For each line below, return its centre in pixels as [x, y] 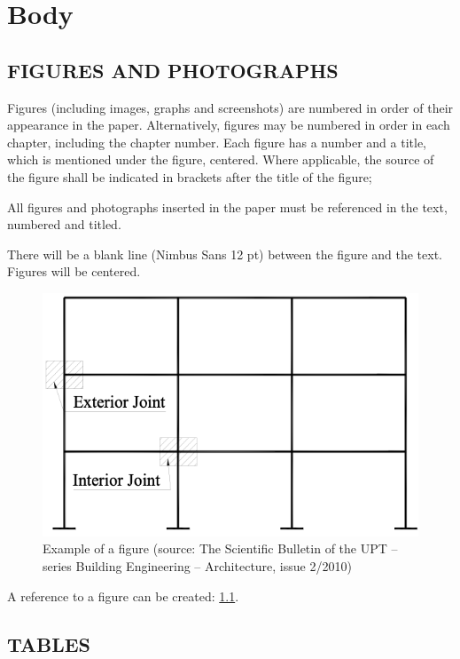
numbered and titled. [64, 224]
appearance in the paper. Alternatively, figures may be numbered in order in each [229, 125]
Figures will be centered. [74, 271]
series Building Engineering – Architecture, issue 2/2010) [197, 565]
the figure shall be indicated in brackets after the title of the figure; [190, 176]
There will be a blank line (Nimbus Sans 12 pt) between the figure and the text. [225, 254]
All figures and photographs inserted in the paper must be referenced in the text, [227, 206]
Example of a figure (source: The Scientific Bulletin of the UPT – [220, 548]
